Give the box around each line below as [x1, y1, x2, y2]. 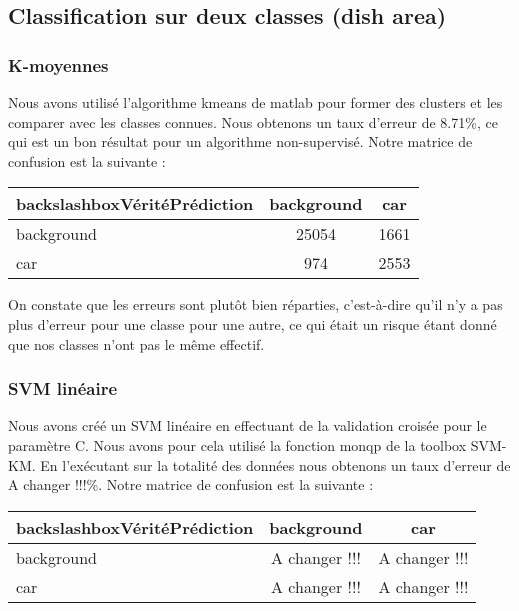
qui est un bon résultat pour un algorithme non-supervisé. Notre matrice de [8, 131, 473, 152]
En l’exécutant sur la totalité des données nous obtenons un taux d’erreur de [40, 454, 511, 475]
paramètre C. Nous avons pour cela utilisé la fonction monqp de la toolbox [8, 434, 467, 455]
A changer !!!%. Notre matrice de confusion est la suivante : [8, 474, 374, 495]
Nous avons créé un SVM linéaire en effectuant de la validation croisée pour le [8, 415, 487, 436]
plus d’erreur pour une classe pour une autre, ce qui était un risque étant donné [8, 313, 497, 334]
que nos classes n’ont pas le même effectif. [8, 333, 265, 354]
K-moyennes [8, 52, 109, 77]
